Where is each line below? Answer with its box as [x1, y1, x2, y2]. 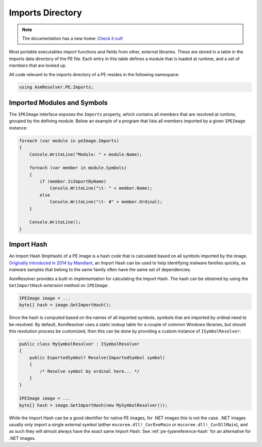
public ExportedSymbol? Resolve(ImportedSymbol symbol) [29, 355, 165, 360]
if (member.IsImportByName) [39, 179, 107, 184]
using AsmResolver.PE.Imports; [19, 84, 94, 90]
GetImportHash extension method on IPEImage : [9, 282, 109, 288]
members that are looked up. [9, 63, 67, 68]
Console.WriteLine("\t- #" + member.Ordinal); [49, 199, 163, 205]
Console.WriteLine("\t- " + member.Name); [49, 185, 152, 191]
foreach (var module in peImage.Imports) [19, 138, 119, 143]
